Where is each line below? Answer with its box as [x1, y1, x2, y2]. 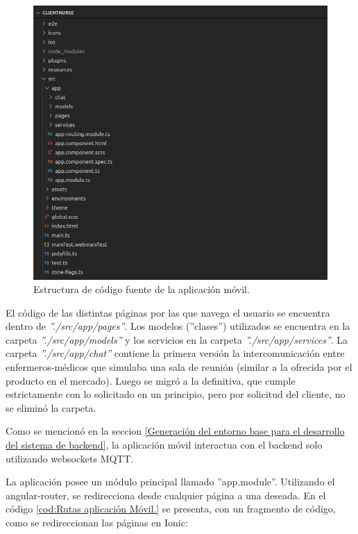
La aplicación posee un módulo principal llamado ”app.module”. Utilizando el [6, 474, 335, 489]
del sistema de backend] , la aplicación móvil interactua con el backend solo [6, 437, 323, 452]
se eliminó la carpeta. [6, 400, 96, 415]
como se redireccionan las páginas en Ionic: [6, 515, 188, 530]
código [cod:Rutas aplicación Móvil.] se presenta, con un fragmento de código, [6, 501, 336, 516]
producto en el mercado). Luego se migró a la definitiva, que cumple [6, 373, 296, 387]
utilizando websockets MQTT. [6, 451, 134, 465]
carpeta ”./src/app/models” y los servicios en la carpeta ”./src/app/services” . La [6, 332, 348, 347]
